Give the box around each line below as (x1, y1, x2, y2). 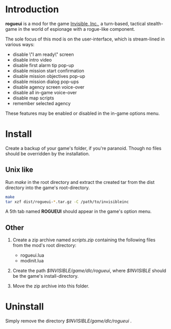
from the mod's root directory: (12, 242, 77, 249)
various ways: (5, 41, 35, 47)
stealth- (146, 20, 163, 27)
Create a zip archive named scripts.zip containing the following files (12, 237, 156, 243)
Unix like (5, 166, 33, 174)
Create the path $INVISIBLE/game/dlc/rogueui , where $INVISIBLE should (12, 268, 166, 274)
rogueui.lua (20, 252, 44, 258)
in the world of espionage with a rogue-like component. (18, 26, 135, 32)
